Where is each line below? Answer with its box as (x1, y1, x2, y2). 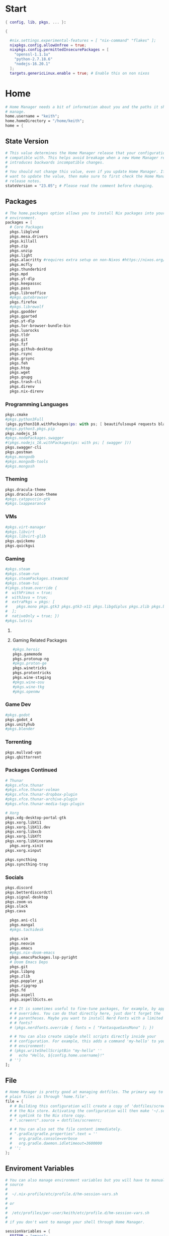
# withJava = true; (5, 595, 49, 600)
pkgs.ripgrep (10, 983, 37, 988)
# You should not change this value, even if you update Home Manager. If (5, 169, 165, 174)
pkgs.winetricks (12, 666, 47, 671)
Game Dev (5, 701, 31, 708)
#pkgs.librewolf (10, 305, 44, 310)
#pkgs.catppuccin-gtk (5, 496, 51, 502)
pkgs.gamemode (12, 652, 42, 657)
